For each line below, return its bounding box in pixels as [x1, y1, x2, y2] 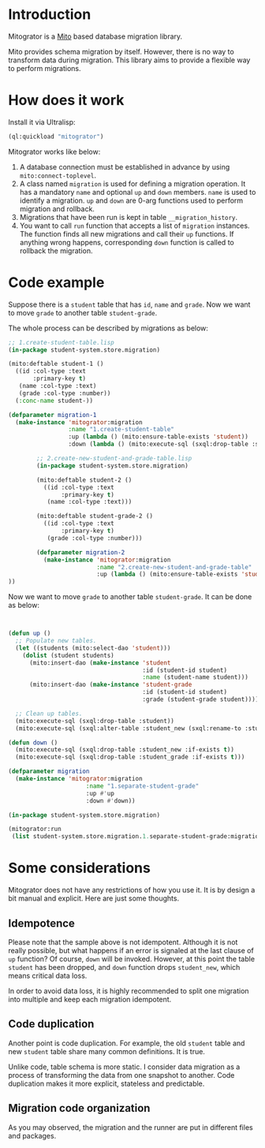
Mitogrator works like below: [8, 147, 101, 156]
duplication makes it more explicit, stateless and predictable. [8, 1079, 205, 1088]
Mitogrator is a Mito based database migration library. [8, 32, 183, 41]
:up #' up [85, 789, 114, 797]
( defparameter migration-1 [8, 411, 97, 419]
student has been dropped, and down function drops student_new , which [8, 962, 241, 971]
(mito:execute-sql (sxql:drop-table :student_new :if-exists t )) [15, 746, 235, 754]
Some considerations [8, 859, 151, 877]
